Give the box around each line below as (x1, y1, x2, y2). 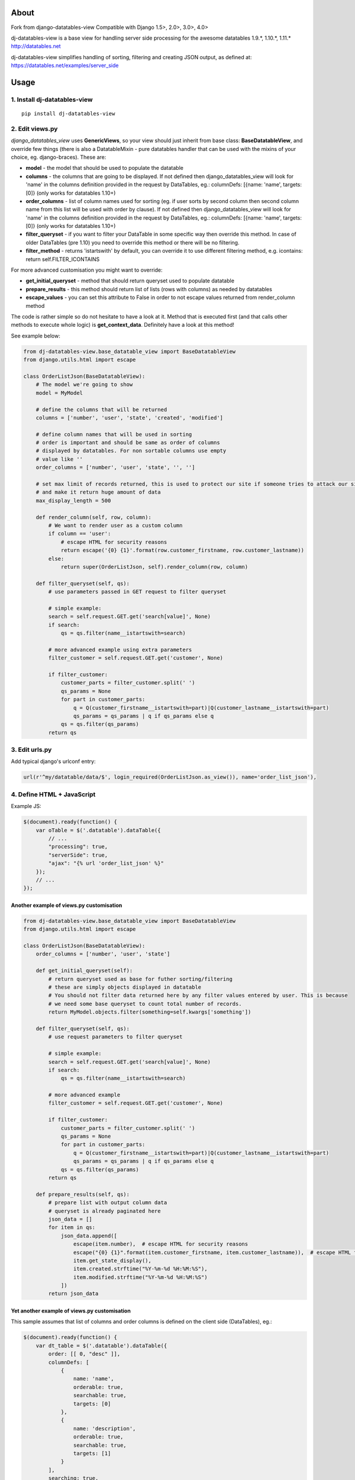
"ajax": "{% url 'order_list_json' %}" (48, 860, 164, 867)
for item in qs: (48, 1224, 96, 1231)
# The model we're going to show (35, 381, 133, 388)
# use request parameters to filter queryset (48, 1034, 183, 1040)
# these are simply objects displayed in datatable (48, 984, 202, 990)
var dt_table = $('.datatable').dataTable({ (35, 1342, 167, 1349)
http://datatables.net (11, 43, 62, 50)
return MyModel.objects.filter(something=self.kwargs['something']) (48, 1009, 251, 1015)
